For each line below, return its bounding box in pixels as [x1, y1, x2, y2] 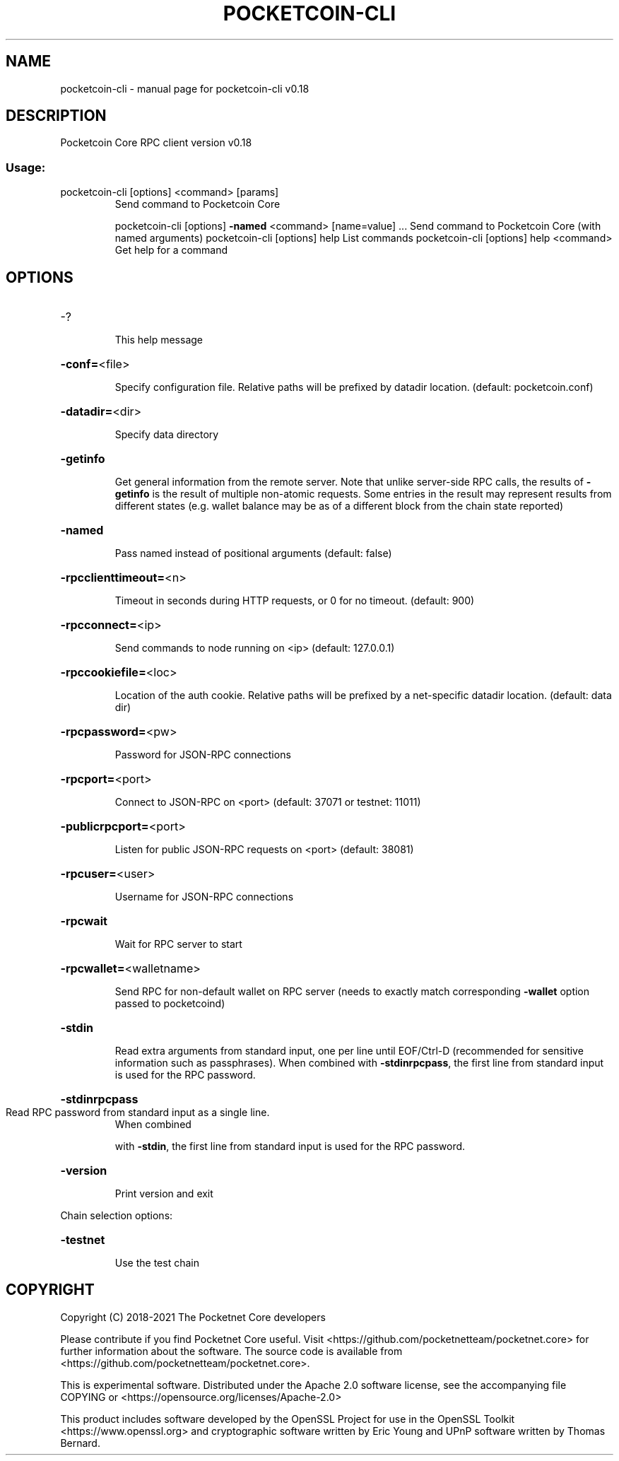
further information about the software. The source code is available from [60, 1344, 403, 1357]
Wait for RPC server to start [114, 938, 242, 951]
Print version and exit [114, 1187, 213, 1200]
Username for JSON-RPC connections [114, 891, 294, 903]
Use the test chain [114, 1257, 199, 1269]
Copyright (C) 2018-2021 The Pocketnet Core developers [60, 1310, 326, 1323]
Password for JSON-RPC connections [114, 749, 291, 761]
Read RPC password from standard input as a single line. [6, 1106, 270, 1119]
